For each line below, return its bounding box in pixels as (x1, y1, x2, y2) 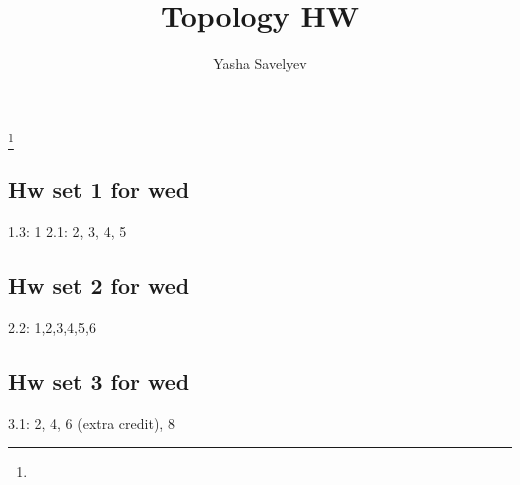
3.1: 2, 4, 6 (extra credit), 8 (8, 412, 175, 433)
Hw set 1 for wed (8, 174, 190, 205)
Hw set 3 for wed (8, 366, 190, 397)
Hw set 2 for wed (8, 270, 190, 301)
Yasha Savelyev (213, 53, 307, 74)
